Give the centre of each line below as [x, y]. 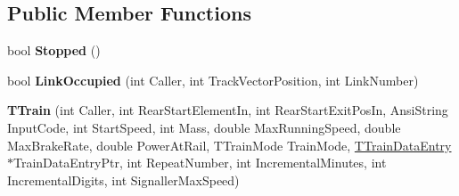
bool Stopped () [54, 50]
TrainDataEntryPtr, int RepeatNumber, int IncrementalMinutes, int [200, 163]
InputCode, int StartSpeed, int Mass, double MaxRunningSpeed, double [204, 127]
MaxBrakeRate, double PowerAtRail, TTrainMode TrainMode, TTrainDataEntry [229, 145]
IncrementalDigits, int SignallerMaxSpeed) [123, 180]
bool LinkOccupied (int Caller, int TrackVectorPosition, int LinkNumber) [213, 80]
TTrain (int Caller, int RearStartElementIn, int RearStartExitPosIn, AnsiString [228, 110]
